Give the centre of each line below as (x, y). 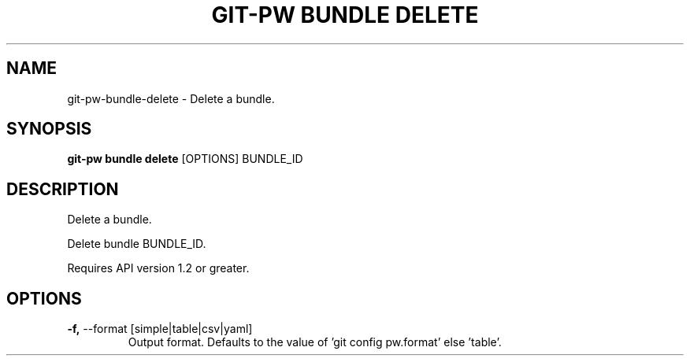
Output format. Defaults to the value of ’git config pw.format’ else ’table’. (315, 342)
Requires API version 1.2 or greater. (158, 268)
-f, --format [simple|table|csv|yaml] (160, 329)
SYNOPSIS (49, 129)
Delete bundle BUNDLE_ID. (137, 244)
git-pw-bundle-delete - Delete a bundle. (171, 98)
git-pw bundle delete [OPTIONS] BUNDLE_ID (185, 159)
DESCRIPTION (63, 189)
